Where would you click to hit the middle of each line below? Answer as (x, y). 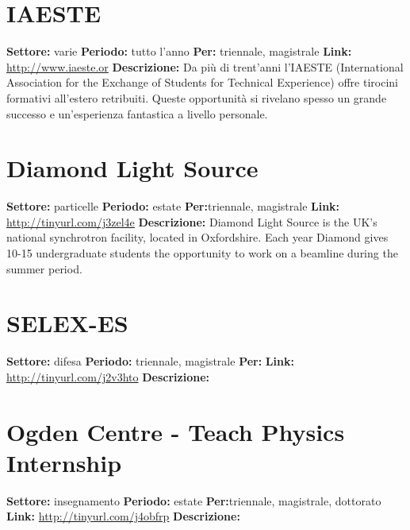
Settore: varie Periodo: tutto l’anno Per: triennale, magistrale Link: (179, 51)
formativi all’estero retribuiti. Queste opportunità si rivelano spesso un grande (197, 97)
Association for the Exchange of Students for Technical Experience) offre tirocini (202, 82)
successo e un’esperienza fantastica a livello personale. (137, 113)
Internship (64, 462)
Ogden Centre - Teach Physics (176, 431)
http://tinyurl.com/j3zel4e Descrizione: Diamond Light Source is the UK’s (192, 221)
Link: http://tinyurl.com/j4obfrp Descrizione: (123, 516)
